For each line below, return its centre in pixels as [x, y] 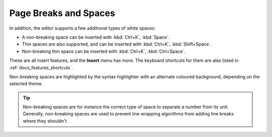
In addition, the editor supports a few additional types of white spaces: [83, 28]
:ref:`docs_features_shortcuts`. [41, 67]
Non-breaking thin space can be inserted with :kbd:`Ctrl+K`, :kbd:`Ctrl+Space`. [104, 51]
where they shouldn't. [45, 121]
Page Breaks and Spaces [62, 13]
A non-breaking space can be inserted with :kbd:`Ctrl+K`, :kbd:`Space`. [96, 37]
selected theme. [26, 84]
